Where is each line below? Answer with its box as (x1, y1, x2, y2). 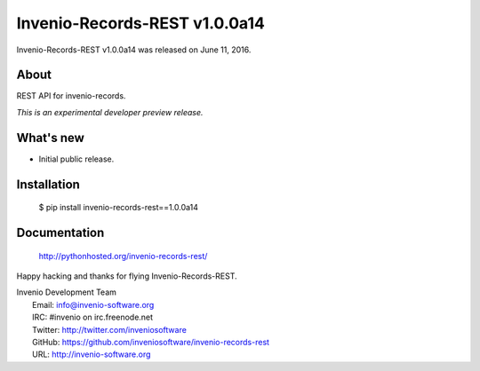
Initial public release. (38, 154, 115, 164)
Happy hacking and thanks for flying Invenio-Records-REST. (16, 271, 237, 281)
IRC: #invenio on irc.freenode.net (32, 312, 154, 323)
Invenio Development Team (16, 287, 117, 297)
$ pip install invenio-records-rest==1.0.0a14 (38, 202, 199, 213)
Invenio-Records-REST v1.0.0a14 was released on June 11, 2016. (16, 44, 252, 55)
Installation (16, 177, 80, 192)
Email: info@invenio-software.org (32, 299, 155, 310)
